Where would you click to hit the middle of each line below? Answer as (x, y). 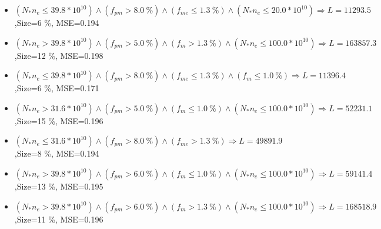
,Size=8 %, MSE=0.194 (57, 153)
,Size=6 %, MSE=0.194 (57, 22)
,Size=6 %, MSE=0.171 (57, 88)
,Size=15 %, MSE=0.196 (59, 120)
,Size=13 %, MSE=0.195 (59, 186)
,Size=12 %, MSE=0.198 (59, 55)
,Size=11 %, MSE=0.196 (59, 219)
